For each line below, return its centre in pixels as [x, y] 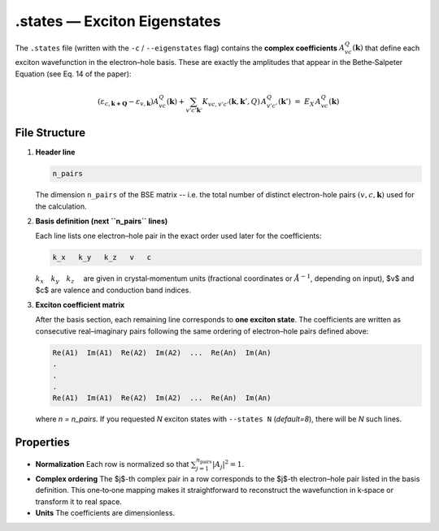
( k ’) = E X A [299, 102]
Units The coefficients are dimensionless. [105, 513]
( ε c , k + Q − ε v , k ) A [128, 102]
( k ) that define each [386, 48]
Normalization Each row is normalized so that [112, 464]
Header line [55, 152]
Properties [42, 442]
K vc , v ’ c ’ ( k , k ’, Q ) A [235, 102]
